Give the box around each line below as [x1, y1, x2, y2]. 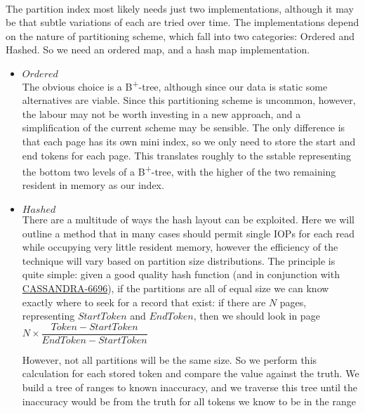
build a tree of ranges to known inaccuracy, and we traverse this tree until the [22, 380, 358, 395]
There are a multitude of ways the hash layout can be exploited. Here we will [22, 212, 354, 227]
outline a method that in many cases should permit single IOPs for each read [22, 225, 354, 240]
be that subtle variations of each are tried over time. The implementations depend [6, 15, 359, 29]
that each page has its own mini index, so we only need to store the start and [22, 134, 356, 148]
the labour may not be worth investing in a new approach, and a [22, 106, 301, 121]
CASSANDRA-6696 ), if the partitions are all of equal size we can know [22, 281, 329, 295]
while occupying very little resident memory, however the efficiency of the [22, 240, 338, 254]
